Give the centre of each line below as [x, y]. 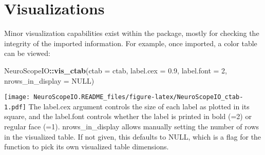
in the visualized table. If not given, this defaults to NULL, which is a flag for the [133, 136]
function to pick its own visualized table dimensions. [87, 147]
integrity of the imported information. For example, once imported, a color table [131, 43]
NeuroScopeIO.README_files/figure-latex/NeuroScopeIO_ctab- [138, 97]
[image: [17, 97]
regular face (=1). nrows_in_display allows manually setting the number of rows [132, 126]
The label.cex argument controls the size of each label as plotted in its [139, 106]
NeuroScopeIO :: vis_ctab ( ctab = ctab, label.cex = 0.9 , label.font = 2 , [116, 70]
